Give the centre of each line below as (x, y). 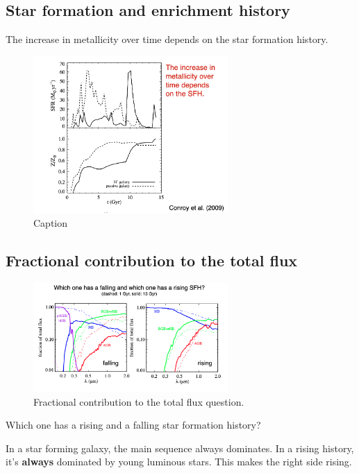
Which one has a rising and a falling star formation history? (133, 425)
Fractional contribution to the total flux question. (139, 401)
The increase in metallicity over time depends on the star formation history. (167, 39)
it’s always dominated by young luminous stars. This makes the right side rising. (179, 462)
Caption (51, 222)
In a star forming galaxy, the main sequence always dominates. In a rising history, (180, 448)
